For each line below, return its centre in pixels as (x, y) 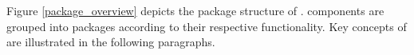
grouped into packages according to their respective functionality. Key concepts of (207, 26)
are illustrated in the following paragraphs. (111, 42)
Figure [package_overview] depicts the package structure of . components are (195, 10)
